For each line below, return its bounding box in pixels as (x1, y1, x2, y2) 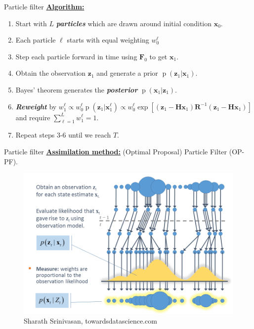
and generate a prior (96, 68, 158, 78)
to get (149, 51, 168, 61)
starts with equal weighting (67, 35, 149, 45)
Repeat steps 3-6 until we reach (15, 130, 111, 140)
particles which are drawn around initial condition (56, 18, 212, 28)
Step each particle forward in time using (15, 51, 137, 61)
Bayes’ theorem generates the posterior (15, 84, 138, 94)
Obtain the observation (15, 68, 86, 78)
